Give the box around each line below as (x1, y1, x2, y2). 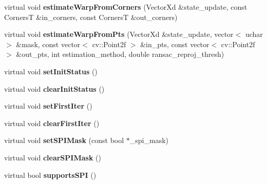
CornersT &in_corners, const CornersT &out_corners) (4, 11, 178, 22)
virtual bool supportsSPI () (4, 169, 97, 180)
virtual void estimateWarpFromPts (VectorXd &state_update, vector (4, 29, 234, 39)
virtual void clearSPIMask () (4, 152, 101, 162)
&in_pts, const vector (140, 38, 209, 49)
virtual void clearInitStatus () (4, 83, 105, 94)
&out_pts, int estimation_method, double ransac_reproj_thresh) (16, 49, 224, 59)
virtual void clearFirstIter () (4, 117, 100, 128)
